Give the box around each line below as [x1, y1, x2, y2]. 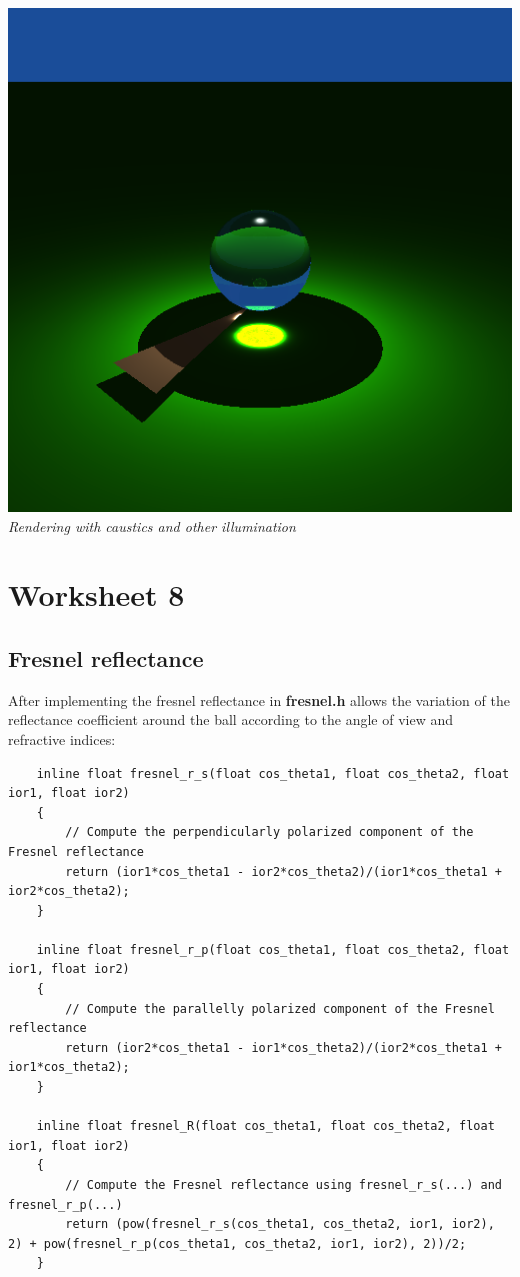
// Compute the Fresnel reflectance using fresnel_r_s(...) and [65, 1178, 502, 1193]
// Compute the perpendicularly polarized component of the [65, 825, 474, 840]
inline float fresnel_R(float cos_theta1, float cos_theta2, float [36, 1119, 495, 1134]
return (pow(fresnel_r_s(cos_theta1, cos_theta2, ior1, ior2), [65, 1217, 495, 1232]
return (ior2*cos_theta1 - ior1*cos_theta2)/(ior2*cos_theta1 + [65, 1040, 502, 1055]
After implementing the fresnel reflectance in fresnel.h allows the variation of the [8, 689, 510, 710]
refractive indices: [8, 728, 116, 749]
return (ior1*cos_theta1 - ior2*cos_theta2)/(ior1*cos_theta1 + [65, 864, 502, 879]
